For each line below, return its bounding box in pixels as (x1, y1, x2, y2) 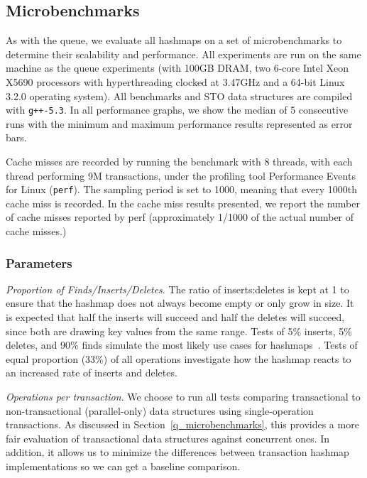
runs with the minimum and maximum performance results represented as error (6, 116, 353, 131)
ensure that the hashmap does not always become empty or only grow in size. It (6, 295, 354, 310)
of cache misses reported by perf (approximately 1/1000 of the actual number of (6, 210, 354, 224)
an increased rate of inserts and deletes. (6, 365, 177, 380)
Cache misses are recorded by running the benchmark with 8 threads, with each (6, 154, 353, 169)
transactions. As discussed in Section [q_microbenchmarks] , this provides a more (6, 417, 359, 432)
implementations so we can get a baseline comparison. (6, 458, 241, 473)
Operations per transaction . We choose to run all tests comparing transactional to (6, 389, 361, 404)
